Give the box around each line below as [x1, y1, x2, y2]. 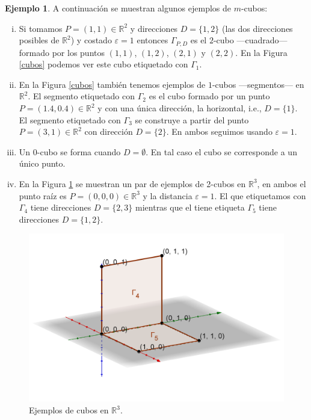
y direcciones [130, 22, 178, 34]
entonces [137, 34, 168, 46]
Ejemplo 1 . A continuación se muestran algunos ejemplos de [5, 2, 231, 14]
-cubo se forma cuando [37, 145, 121, 158]
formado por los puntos [19, 46, 105, 58]
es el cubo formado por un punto [149, 90, 270, 102]
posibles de [19, 34, 60, 46]
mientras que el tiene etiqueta [135, 201, 245, 214]
